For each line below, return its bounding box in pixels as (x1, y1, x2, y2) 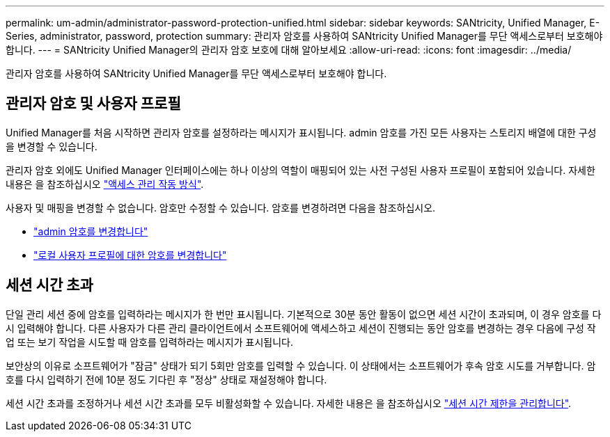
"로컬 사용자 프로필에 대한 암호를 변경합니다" (33, 248, 227, 261)
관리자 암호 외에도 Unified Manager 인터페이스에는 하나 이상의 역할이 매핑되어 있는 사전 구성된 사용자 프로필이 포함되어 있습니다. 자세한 (6, 164, 595, 176)
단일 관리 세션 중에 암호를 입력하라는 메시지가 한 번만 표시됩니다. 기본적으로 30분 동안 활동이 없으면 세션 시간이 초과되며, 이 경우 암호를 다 (6, 308, 602, 320)
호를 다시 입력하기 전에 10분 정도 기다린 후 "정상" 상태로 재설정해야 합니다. (6, 373, 327, 386)
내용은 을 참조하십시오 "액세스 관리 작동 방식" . (6, 177, 204, 190)
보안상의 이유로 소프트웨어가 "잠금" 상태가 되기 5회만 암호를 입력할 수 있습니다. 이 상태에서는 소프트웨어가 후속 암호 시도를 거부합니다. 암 (6, 359, 596, 372)
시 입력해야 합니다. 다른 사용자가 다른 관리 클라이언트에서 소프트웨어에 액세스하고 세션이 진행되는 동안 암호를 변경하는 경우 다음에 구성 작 (6, 321, 596, 334)
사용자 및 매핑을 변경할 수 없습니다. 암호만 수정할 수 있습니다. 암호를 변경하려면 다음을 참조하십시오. (6, 201, 436, 214)
